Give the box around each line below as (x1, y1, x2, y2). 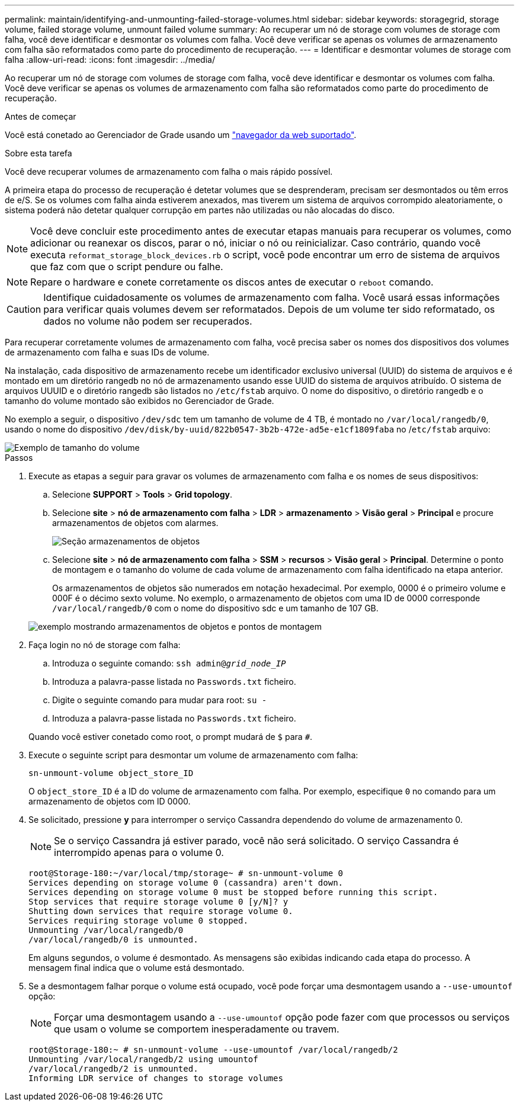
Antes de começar (5, 111, 76, 121)
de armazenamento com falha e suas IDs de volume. (5, 347, 210, 357)
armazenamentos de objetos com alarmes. (52, 518, 219, 528)
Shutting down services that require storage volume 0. (28, 906, 293, 916)
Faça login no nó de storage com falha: (28, 640, 181, 650)
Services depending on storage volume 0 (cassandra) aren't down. (28, 878, 344, 887)
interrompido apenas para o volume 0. (54, 847, 224, 858)
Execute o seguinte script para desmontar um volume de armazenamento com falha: (28, 750, 358, 760)
